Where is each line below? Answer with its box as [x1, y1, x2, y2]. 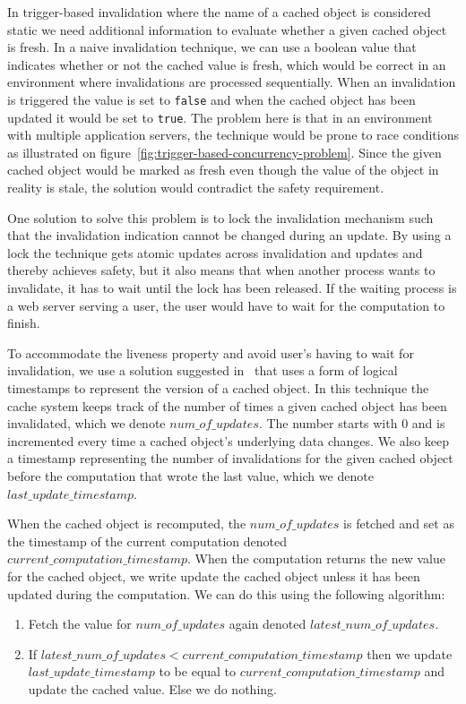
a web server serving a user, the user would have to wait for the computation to [7, 296, 445, 314]
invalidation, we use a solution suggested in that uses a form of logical [7, 361, 398, 380]
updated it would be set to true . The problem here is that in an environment [7, 107, 433, 126]
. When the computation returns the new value [187, 549, 445, 568]
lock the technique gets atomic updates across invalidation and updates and [7, 243, 423, 262]
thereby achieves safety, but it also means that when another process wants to [7, 261, 436, 279]
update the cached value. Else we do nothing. [28, 679, 277, 698]
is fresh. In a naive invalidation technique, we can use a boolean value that [7, 38, 417, 56]
